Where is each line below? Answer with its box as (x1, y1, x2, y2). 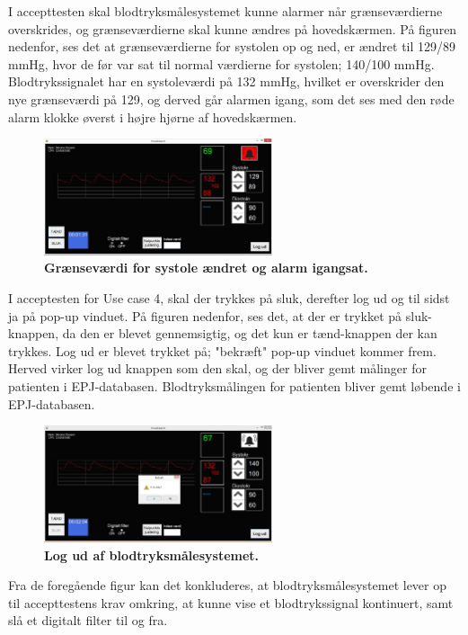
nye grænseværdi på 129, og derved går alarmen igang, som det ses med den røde (8, 89, 455, 108)
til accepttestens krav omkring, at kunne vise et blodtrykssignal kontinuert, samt (8, 593, 454, 612)
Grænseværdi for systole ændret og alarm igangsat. (44, 258, 368, 277)
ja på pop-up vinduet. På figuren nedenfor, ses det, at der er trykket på (8, 306, 402, 325)
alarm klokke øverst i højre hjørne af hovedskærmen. (8, 107, 297, 126)
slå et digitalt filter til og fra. (8, 611, 168, 630)
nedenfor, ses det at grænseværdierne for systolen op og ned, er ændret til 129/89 (8, 37, 456, 56)
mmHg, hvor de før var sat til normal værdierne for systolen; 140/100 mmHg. (8, 54, 435, 73)
